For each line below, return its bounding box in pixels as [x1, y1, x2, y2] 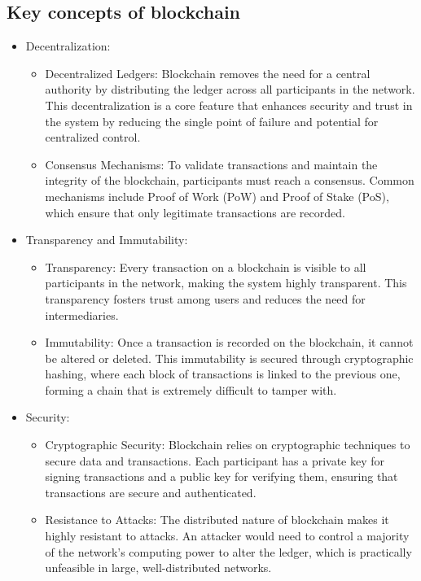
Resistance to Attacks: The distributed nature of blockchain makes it [45, 511, 389, 528]
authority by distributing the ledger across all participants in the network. [45, 81, 415, 98]
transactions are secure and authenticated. [45, 483, 257, 500]
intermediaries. [45, 306, 119, 323]
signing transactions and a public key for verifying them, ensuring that [45, 468, 398, 485]
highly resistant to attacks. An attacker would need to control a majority [45, 527, 410, 544]
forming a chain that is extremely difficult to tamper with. [45, 381, 337, 398]
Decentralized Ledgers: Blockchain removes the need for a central [45, 64, 371, 81]
